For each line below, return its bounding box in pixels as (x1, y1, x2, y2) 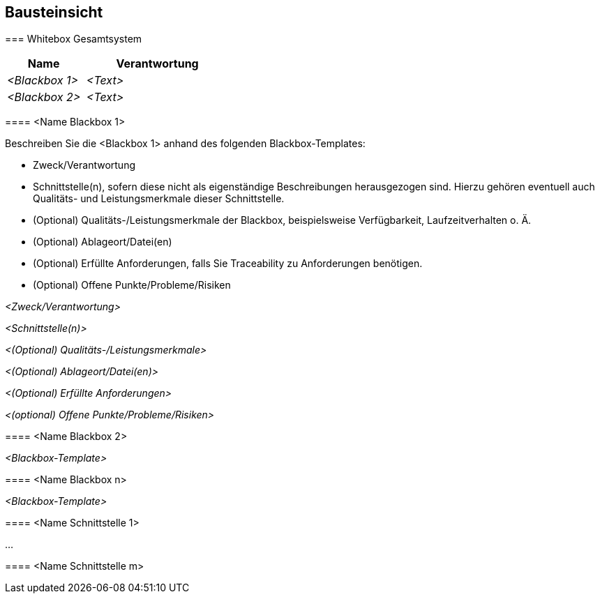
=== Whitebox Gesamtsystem (5, 33, 142, 45)
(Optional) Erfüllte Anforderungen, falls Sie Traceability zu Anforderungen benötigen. (33, 257, 423, 270)
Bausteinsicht (5, 3, 103, 21)
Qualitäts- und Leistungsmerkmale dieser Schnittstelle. (33, 192, 285, 205)
